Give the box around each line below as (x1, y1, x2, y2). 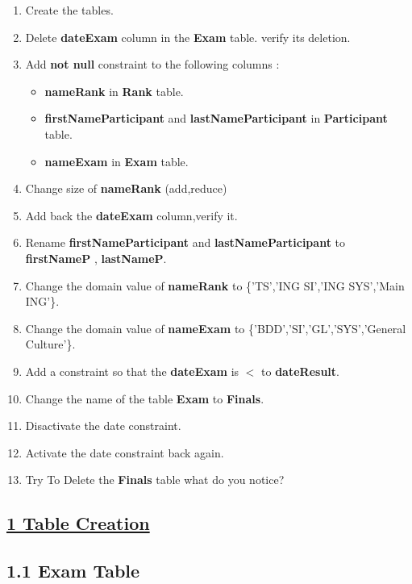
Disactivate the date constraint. (25, 417, 181, 434)
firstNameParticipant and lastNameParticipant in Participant (44, 110, 388, 127)
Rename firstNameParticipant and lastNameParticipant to (25, 234, 345, 251)
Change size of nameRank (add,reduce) (25, 180, 227, 197)
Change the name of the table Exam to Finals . (25, 390, 264, 407)
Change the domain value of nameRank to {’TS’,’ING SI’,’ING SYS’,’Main (25, 277, 405, 294)
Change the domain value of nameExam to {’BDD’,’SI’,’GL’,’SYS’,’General (25, 319, 406, 336)
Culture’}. (25, 336, 76, 352)
